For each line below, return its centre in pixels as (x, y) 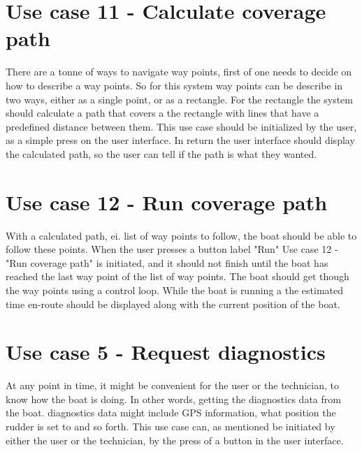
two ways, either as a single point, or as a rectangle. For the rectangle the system (179, 99)
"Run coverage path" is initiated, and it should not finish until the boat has (167, 262)
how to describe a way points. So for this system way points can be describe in (174, 85)
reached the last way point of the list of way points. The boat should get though (178, 276)
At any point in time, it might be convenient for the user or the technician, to (172, 385)
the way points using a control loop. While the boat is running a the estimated (175, 290)
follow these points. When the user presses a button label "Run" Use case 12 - (172, 249)
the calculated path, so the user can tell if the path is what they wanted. (161, 153)
